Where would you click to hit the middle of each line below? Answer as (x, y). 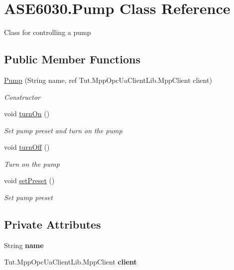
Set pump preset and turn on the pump (63, 130)
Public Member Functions (72, 59)
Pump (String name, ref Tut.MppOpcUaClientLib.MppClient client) (108, 80)
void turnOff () (27, 147)
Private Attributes (53, 224)
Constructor (22, 97)
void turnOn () (27, 114)
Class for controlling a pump (48, 32)
